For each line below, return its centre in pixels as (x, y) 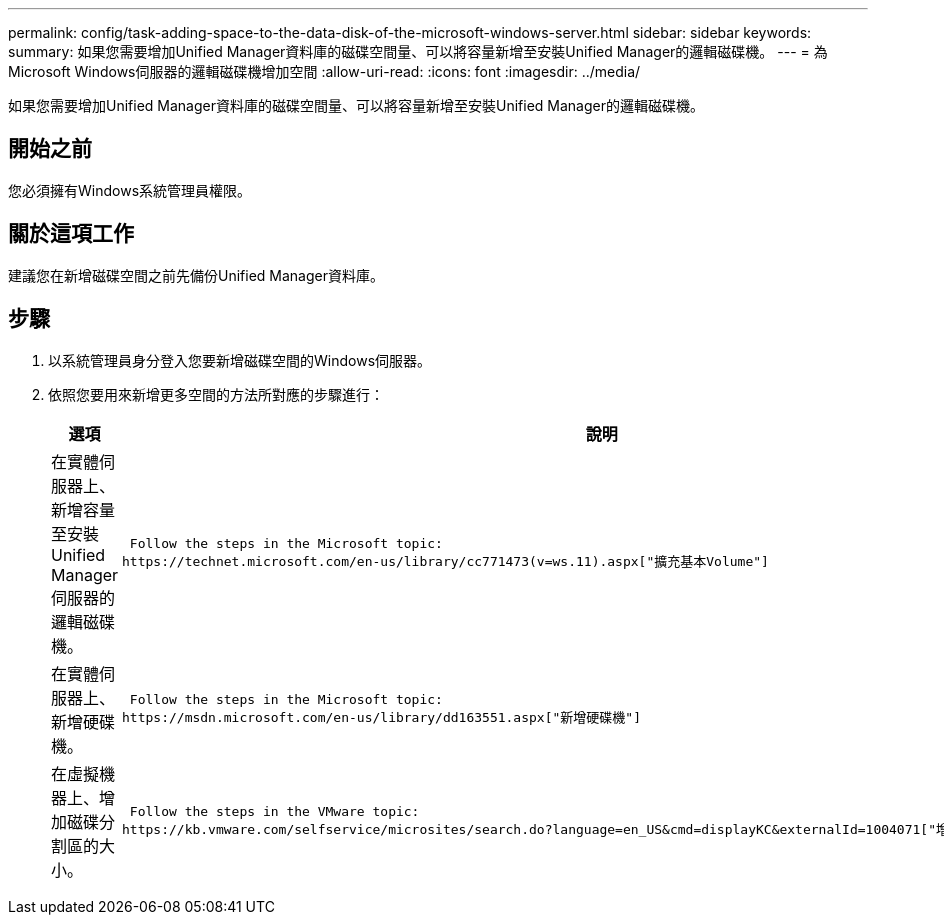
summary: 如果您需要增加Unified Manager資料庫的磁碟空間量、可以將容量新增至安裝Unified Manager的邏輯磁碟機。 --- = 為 (418, 51)
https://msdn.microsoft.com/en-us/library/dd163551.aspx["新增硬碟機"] (381, 717)
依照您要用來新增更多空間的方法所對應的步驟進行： (216, 394)
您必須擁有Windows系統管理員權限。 (130, 190)
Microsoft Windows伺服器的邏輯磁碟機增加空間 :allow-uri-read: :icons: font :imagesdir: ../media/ (324, 71)
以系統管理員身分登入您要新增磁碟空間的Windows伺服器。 (240, 360)
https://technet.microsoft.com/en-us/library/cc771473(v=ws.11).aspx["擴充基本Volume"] (445, 561)
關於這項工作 (71, 234)
